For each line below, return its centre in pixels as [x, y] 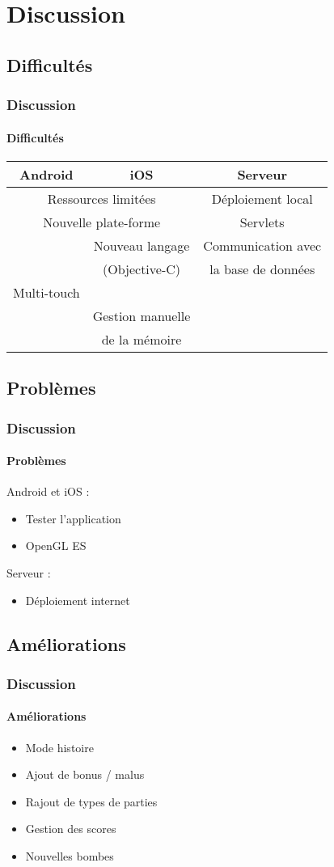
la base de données [262, 269]
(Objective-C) [142, 269]
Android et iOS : [48, 491]
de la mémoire [142, 339]
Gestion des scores [71, 829]
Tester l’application [73, 518]
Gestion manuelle [142, 315]
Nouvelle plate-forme [102, 222]
